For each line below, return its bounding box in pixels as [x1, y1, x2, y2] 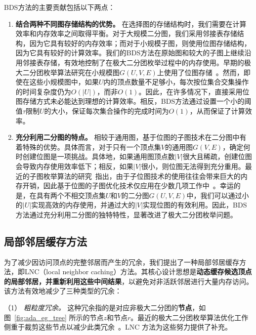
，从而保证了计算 [189, 105, 245, 116]
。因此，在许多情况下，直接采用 [138, 86, 243, 96]
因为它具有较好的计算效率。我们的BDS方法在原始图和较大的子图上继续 [15, 47, 245, 58]
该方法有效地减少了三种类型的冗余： [4, 286, 122, 296]
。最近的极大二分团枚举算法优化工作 [130, 312, 249, 322]
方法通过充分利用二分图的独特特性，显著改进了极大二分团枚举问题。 [15, 209, 237, 219]
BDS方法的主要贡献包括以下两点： [4, 2, 115, 12]
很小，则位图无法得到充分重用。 [141, 161, 245, 171]
